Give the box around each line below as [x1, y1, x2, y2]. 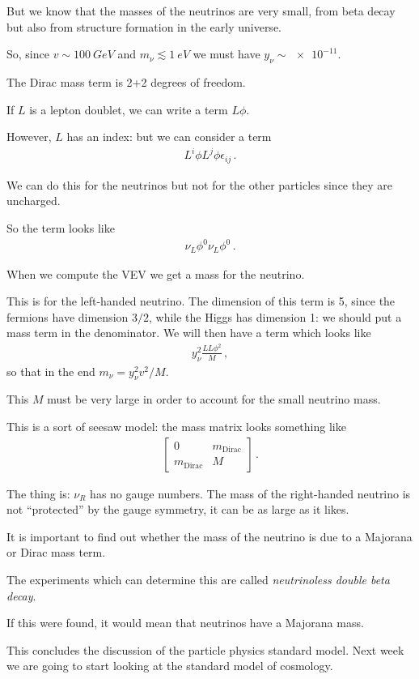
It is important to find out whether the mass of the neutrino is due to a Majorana [6, 527, 413, 544]
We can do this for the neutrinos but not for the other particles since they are [6, 176, 392, 193]
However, [6, 128, 52, 145]
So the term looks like [6, 219, 115, 236]
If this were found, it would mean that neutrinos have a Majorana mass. [6, 614, 364, 631]
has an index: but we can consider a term [66, 128, 272, 145]
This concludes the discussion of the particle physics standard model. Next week [6, 641, 404, 658]
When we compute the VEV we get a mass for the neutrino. [6, 265, 305, 282]
